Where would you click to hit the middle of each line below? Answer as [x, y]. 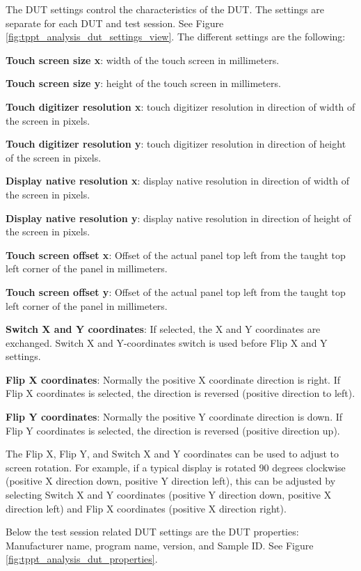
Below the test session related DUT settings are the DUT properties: [152, 532]
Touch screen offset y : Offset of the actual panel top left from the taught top [176, 291]
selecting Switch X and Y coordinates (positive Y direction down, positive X [169, 495]
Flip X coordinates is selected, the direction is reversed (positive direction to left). [180, 393]
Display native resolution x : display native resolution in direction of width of [177, 181]
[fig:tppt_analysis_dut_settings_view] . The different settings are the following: [176, 37]
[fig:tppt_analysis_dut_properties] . [82, 559]
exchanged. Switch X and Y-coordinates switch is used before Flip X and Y [167, 342]
